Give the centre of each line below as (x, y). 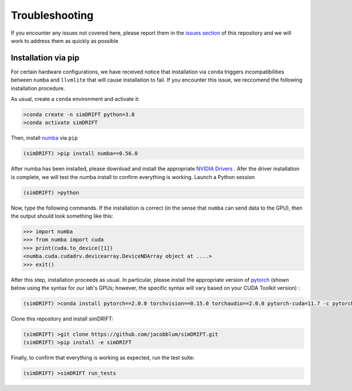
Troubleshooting (52, 15)
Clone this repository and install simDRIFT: (62, 318)
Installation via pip (45, 58)
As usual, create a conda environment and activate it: (75, 99)
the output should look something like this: (62, 216)
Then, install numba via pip (44, 138)
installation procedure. (38, 88)
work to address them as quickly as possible (65, 41)
